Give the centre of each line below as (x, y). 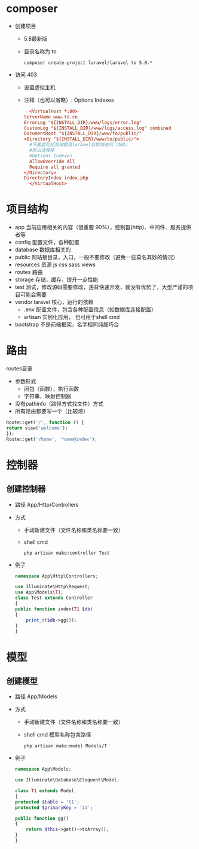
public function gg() (42, 818)
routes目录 (19, 369)
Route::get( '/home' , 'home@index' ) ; (52, 439)
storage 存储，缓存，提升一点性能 (56, 279)
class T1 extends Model (45, 791)
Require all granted (55, 167)
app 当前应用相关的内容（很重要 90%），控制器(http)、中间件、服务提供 (103, 227)
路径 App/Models (36, 696)
